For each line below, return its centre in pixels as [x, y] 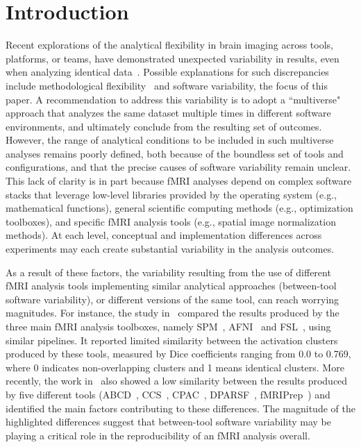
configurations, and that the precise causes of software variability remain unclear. [178, 167]
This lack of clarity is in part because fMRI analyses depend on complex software [179, 181]
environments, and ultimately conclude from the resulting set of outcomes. [164, 126]
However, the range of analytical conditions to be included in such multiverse [170, 140]
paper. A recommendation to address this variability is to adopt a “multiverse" [173, 99]
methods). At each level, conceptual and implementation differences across [164, 235]
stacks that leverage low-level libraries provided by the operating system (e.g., [171, 194]
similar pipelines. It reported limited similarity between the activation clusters [172, 340]
